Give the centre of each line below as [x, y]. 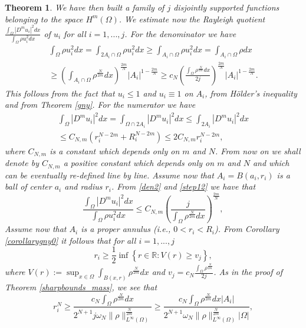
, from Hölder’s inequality [251, 93]
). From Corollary [247, 229]
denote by [22, 163]
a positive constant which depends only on [139, 163]
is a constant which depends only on [115, 150]
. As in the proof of [248, 272]
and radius [83, 186]
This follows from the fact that [60, 93]
